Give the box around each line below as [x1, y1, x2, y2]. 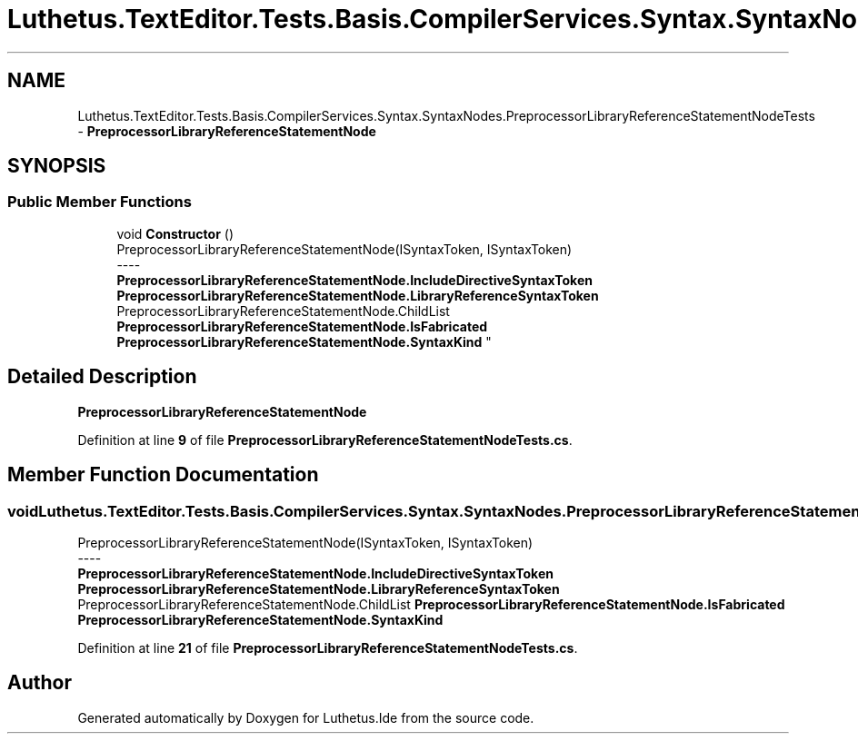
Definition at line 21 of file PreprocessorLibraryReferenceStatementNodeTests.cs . [77, 639, 578, 656]
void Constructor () [116, 225, 234, 242]
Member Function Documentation [7, 463, 319, 487]
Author [7, 671, 72, 695]
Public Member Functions [7, 193, 192, 212]
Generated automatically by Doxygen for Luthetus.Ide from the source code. [77, 709, 534, 726]
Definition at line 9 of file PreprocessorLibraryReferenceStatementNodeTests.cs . [77, 431, 573, 448]
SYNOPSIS [7, 154, 106, 178]
